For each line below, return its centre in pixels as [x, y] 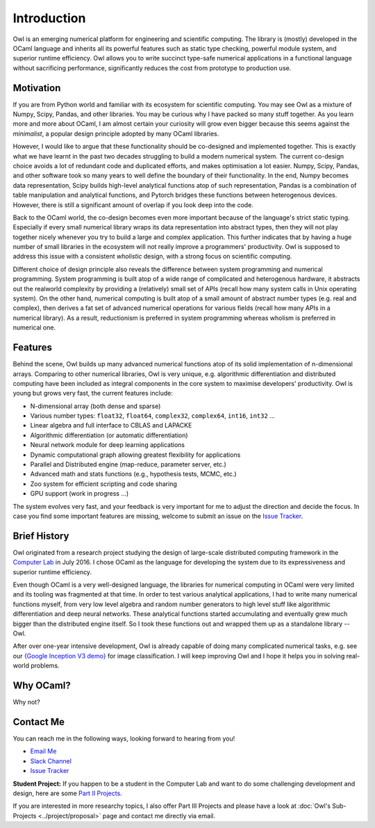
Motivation [37, 88]
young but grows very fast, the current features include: [93, 393]
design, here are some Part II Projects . [68, 793]
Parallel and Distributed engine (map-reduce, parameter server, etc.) [128, 464]
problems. [45, 666]
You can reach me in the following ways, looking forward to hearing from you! [124, 738]
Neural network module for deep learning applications [108, 445]
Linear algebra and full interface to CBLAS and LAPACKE [111, 425]
